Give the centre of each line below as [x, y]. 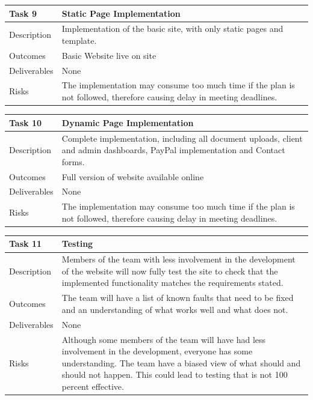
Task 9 [23, 13]
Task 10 [25, 122]
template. [79, 40]
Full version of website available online [133, 176]
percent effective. [93, 386]
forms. [73, 161]
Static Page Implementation [121, 13]
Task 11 [25, 244]
